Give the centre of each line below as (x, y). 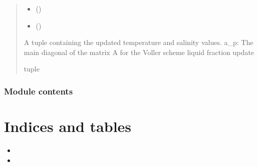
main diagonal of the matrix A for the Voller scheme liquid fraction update (139, 52)
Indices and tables (68, 126)
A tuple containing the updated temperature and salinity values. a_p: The (139, 42)
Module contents (39, 91)
